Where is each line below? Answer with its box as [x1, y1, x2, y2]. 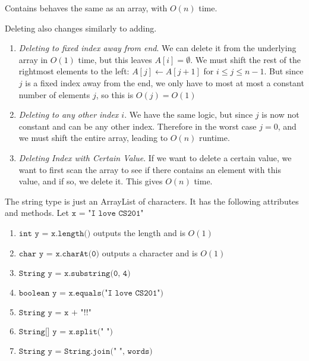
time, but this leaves [78, 53, 152, 65]
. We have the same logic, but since [124, 108, 253, 121]
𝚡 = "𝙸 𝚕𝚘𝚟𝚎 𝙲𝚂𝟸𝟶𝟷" [71, 209, 144, 218]
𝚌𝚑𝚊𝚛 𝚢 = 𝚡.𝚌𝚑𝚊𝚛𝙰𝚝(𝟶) [18, 249, 99, 258]
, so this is [96, 88, 134, 101]
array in [18, 53, 48, 65]
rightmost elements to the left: [18, 65, 130, 77]
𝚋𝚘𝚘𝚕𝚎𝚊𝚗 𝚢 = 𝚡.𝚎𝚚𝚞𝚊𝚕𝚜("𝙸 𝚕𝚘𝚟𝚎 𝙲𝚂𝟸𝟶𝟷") [18, 289, 163, 298]
